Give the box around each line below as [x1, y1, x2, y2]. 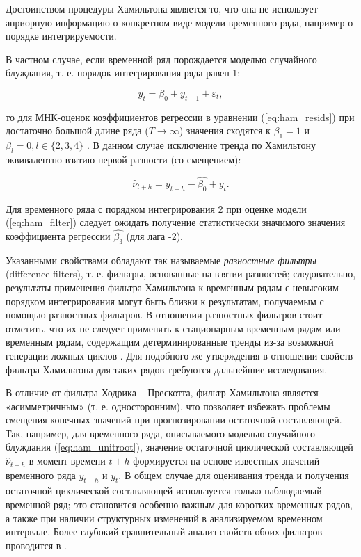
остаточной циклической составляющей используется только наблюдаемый [6, 483, 322, 498]
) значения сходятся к [179, 123, 271, 138]
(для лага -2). [126, 228, 183, 243]
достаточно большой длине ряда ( [6, 123, 149, 138]
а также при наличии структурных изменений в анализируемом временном [6, 510, 323, 525]
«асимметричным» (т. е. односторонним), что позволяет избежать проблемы [6, 398, 330, 413]
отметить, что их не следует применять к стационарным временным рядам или [6, 321, 341, 335]
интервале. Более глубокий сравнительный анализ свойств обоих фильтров [6, 524, 323, 539]
